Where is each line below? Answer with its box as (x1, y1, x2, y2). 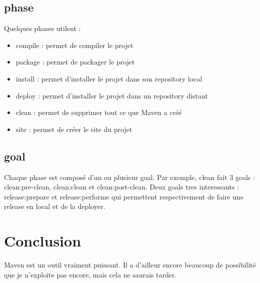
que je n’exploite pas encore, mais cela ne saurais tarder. (4, 269, 177, 279)
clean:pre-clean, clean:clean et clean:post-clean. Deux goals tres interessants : (4, 181, 239, 192)
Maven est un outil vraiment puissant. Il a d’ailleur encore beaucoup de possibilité (4, 259, 256, 270)
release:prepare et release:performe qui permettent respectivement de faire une (4, 191, 243, 201)
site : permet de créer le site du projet (15, 123, 132, 134)
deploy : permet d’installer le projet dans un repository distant (15, 90, 208, 100)
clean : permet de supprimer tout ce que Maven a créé (15, 107, 182, 117)
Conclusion (4, 230, 81, 251)
